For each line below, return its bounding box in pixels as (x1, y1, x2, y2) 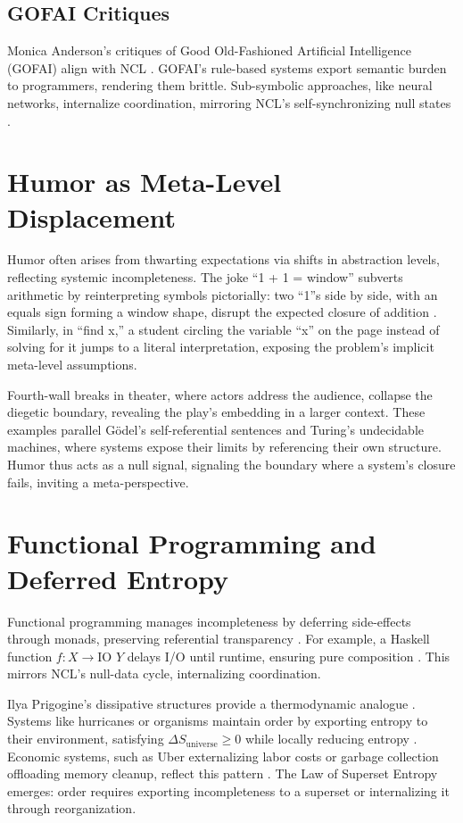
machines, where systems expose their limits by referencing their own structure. (7, 437, 442, 456)
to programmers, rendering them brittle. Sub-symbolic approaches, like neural (7, 76, 433, 95)
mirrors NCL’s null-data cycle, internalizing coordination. (7, 664, 321, 683)
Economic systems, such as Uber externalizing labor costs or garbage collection (7, 746, 439, 765)
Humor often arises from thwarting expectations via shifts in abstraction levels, (7, 250, 440, 269)
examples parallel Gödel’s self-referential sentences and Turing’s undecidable (7, 420, 424, 438)
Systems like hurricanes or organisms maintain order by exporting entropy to (7, 711, 428, 730)
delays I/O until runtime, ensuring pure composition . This (127, 646, 451, 665)
